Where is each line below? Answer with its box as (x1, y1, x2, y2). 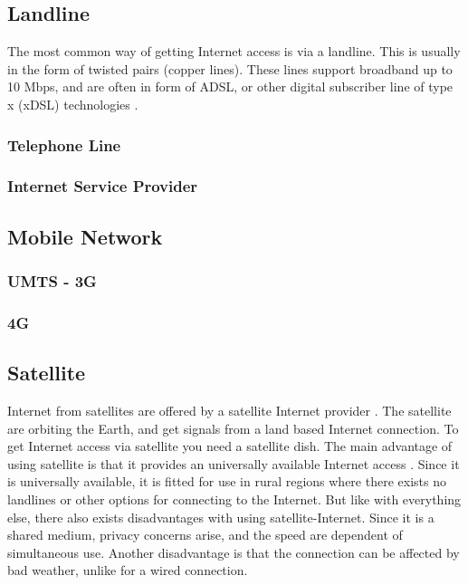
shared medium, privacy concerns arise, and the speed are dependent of (7, 525, 403, 544)
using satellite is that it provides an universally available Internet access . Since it (7, 454, 460, 473)
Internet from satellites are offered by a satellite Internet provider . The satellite (7, 400, 452, 419)
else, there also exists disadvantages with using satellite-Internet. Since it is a (7, 507, 435, 526)
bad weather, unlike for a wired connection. (7, 561, 248, 580)
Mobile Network (7, 222, 163, 250)
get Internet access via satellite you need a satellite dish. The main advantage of (7, 436, 453, 456)
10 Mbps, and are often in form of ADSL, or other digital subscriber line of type (7, 77, 454, 96)
